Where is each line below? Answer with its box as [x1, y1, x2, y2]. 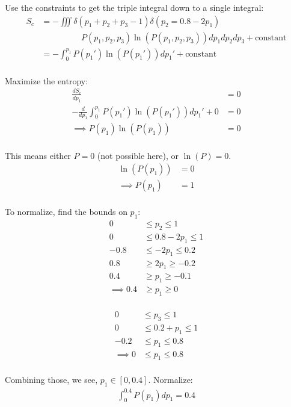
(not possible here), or [97, 149, 179, 161]
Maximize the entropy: [5, 74, 88, 87]
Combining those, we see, [5, 373, 98, 386]
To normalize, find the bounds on [5, 205, 127, 218]
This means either [5, 149, 71, 161]
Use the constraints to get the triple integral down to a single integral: [5, 1, 264, 13]
